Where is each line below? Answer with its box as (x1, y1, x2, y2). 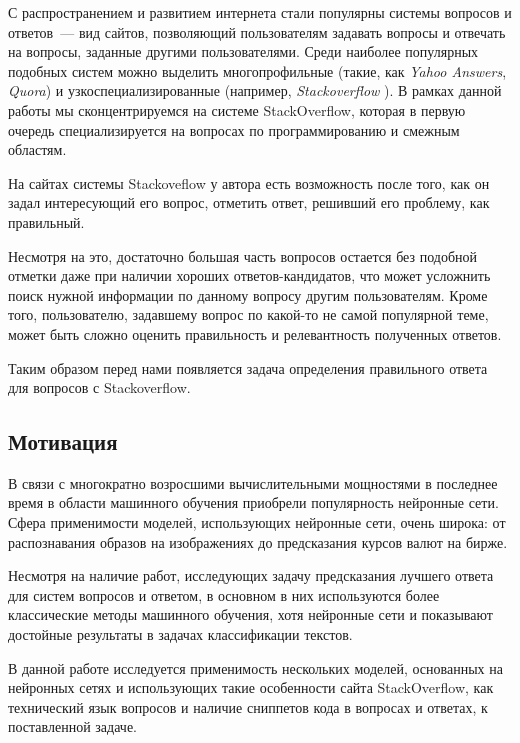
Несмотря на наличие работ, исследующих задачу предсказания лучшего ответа (8, 565, 494, 586)
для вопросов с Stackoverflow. (8, 377, 191, 398)
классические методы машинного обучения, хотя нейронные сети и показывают (8, 604, 493, 625)
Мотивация (8, 426, 118, 457)
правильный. (8, 211, 85, 232)
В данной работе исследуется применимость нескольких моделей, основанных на (8, 657, 503, 678)
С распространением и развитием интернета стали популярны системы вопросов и (8, 2, 512, 22)
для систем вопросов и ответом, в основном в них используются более (8, 584, 440, 605)
